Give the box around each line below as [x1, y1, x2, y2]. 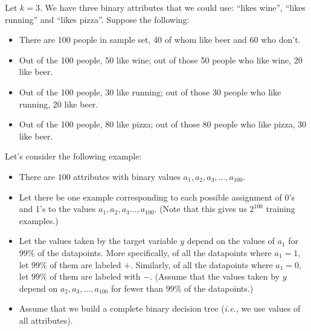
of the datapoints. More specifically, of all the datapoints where [37, 246, 272, 259]
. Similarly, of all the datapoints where [130, 258, 273, 271]
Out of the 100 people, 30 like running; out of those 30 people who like [19, 85, 281, 98]
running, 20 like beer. [19, 97, 98, 110]
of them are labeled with [50, 270, 141, 283]
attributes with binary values [73, 170, 181, 182]
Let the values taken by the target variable [19, 234, 178, 247]
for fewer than [111, 281, 164, 294]
